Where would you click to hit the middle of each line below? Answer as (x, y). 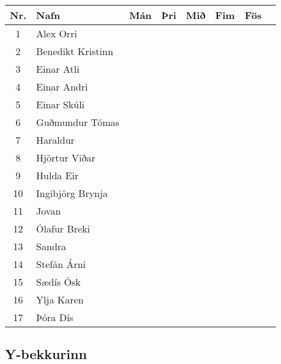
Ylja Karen (60, 299)
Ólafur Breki (63, 228)
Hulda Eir (58, 175)
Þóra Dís (55, 317)
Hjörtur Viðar (66, 158)
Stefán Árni (61, 264)
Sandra (51, 246)
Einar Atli (58, 69)
